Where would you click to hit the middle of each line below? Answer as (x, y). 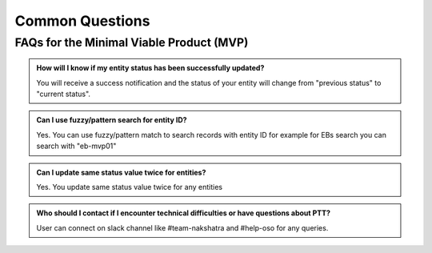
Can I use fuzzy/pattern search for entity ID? (112, 120)
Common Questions (82, 21)
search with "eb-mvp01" (76, 146)
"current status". (64, 94)
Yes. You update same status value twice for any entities (130, 187)
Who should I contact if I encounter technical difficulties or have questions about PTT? (184, 213)
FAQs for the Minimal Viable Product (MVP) (132, 42)
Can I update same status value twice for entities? (121, 172)
